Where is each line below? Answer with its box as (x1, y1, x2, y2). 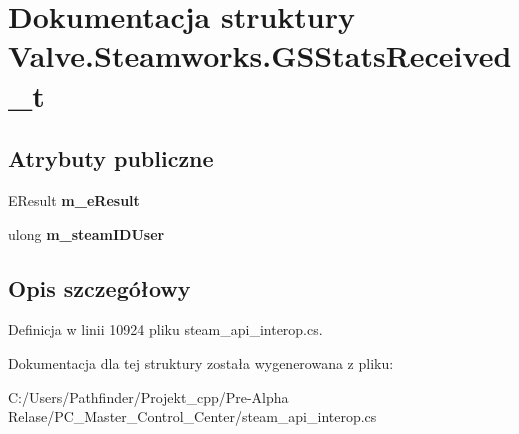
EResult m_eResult (8, 189, 140, 210)
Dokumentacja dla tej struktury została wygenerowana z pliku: (8, 352, 394, 373)
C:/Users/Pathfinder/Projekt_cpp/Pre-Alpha (8, 386, 289, 407)
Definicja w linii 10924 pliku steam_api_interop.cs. (8, 319, 323, 340)
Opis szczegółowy (8, 272, 191, 303)
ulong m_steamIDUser (8, 223, 165, 244)
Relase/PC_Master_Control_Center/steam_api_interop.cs (8, 406, 377, 427)
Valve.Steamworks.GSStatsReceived (8, 35, 512, 76)
